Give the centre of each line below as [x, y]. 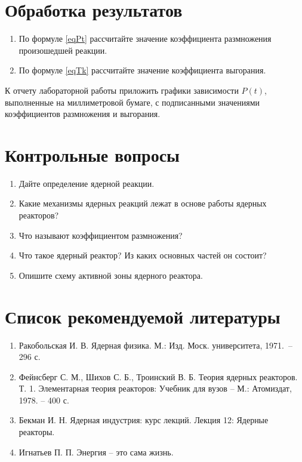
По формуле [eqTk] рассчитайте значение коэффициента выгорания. [142, 70]
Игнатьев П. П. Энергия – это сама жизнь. [96, 452]
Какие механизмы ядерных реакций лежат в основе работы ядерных [143, 203]
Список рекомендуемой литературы [143, 316]
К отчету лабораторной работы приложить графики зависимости [122, 90]
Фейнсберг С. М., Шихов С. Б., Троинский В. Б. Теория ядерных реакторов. [158, 376]
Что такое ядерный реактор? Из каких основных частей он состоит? [143, 255]
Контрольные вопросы [92, 154]
